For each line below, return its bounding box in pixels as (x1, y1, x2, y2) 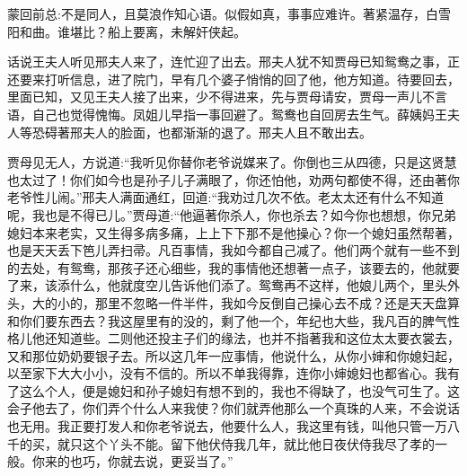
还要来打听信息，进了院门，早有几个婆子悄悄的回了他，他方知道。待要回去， (7, 69, 460, 88)
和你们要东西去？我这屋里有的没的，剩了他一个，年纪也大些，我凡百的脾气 (7, 311, 447, 330)
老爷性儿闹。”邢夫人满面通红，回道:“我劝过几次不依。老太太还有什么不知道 (7, 188, 445, 207)
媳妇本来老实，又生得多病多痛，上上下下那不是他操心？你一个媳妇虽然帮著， (7, 223, 460, 242)
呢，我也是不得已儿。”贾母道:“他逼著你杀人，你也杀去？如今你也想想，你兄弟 (7, 205, 457, 224)
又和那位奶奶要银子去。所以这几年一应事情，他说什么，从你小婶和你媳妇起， (7, 346, 460, 365)
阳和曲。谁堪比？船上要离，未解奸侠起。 (7, 22, 246, 40)
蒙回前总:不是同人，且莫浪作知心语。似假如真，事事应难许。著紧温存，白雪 (7, 4, 451, 22)
